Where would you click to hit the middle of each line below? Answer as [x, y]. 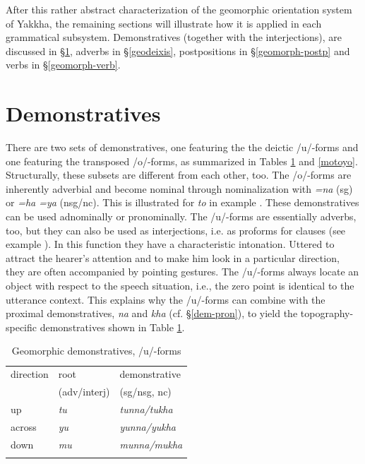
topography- [327, 313]
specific [22, 327]
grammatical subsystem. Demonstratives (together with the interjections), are [174, 37]
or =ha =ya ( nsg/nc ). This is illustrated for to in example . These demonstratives [182, 202]
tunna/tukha [146, 409]
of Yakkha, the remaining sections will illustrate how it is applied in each [164, 23]
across [24, 426]
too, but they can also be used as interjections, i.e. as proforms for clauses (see [176, 230]
